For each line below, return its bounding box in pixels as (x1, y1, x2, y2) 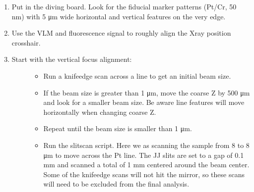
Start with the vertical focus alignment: (11, 54, 132, 64)
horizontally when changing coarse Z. (43, 106, 156, 117)
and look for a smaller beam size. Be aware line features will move (43, 97, 245, 107)
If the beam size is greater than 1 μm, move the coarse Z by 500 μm (43, 87, 250, 97)
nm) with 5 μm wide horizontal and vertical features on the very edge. (11, 11, 226, 21)
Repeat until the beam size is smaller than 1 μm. (43, 123, 192, 134)
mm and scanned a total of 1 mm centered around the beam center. (43, 159, 250, 170)
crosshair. (11, 37, 41, 48)
